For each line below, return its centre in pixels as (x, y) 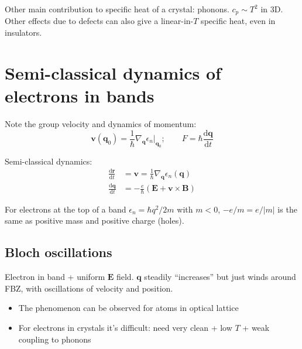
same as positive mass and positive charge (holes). (95, 220)
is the (287, 209)
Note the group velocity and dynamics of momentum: (101, 123)
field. (125, 277)
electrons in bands (80, 96)
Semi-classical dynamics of (113, 72)
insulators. (23, 32)
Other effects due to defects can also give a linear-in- (99, 21)
